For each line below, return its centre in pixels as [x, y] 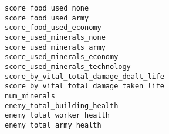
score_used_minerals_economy [62, 57]
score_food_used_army [47, 18]
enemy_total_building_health [62, 106]
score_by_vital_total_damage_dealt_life [85, 76]
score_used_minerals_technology [68, 66]
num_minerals [30, 96]
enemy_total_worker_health [57, 116]
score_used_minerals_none [55, 37]
